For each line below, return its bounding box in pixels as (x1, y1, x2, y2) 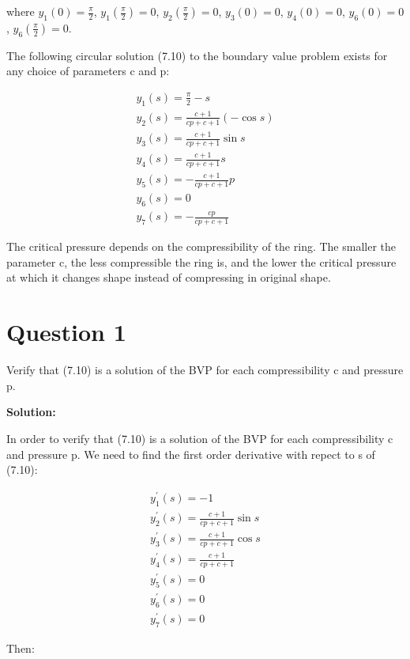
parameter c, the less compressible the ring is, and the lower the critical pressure (6, 253, 397, 270)
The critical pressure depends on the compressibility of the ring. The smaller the (6, 238, 397, 255)
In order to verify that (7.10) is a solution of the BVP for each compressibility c (6, 430, 393, 446)
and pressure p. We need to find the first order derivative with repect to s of (6, 445, 375, 462)
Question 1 (6, 316, 126, 348)
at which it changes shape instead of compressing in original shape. (6, 269, 331, 286)
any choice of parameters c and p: (6, 62, 170, 79)
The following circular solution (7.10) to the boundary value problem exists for (6, 47, 388, 63)
